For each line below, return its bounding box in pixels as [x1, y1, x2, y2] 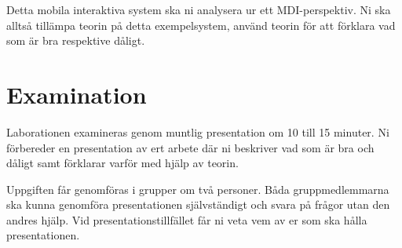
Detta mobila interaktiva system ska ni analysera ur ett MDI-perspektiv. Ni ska [6, 2, 391, 17]
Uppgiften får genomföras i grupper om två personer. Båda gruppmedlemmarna [6, 181, 389, 197]
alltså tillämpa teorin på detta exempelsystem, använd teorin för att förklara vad [6, 16, 396, 33]
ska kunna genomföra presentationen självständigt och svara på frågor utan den [6, 196, 390, 213]
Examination [6, 78, 147, 110]
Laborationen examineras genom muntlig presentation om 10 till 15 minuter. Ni [6, 123, 389, 140]
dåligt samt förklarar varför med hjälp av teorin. [6, 155, 239, 171]
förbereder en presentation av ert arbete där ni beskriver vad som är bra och [6, 139, 375, 155]
